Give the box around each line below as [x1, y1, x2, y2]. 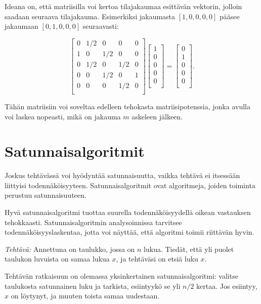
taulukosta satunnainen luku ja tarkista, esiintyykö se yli [5, 280, 181, 291]
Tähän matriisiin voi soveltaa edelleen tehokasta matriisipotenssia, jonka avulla [5, 101, 250, 111]
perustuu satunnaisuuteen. [5, 190, 86, 200]
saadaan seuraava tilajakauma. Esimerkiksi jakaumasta [5, 11, 176, 21]
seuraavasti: [82, 21, 119, 31]
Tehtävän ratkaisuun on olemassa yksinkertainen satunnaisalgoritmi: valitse [5, 271, 238, 281]
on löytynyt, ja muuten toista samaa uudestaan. [11, 290, 160, 301]
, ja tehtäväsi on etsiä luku [116, 253, 198, 264]
